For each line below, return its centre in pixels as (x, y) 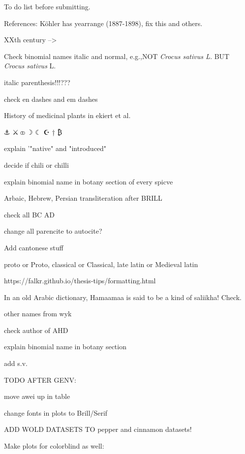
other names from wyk (38, 314)
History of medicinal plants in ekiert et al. (67, 115)
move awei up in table (37, 396)
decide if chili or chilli (36, 165)
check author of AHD (36, 330)
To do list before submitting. (47, 6)
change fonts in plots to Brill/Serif (56, 412)
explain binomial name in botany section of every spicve (89, 181)
